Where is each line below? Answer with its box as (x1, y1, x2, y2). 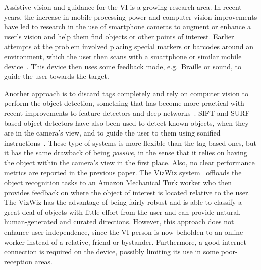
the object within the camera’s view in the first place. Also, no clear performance (4, 157, 255, 167)
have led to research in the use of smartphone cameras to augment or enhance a (4, 21, 251, 32)
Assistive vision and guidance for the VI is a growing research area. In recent (4, 2, 242, 12)
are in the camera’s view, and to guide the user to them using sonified (4, 127, 221, 138)
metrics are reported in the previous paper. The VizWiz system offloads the (4, 167, 242, 177)
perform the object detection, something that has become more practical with (4, 98, 244, 108)
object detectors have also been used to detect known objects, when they (23, 117, 249, 128)
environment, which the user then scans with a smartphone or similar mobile (4, 51, 242, 61)
